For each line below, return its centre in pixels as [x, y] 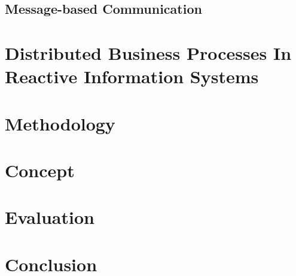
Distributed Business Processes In [148, 52]
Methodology [60, 123]
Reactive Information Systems [132, 76]
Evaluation [50, 217]
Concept [40, 170]
